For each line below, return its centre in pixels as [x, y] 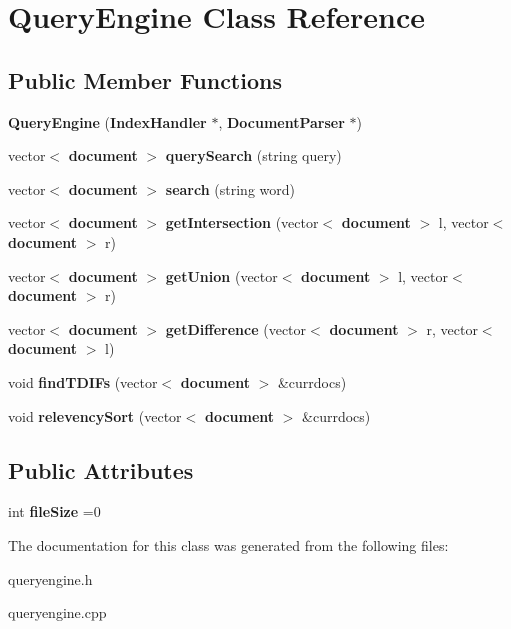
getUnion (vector [221, 275]
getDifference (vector [236, 328]
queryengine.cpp [57, 612]
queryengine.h [50, 578]
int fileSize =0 [54, 511]
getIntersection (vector [242, 222]
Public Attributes [101, 469]
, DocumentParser [281, 121]
